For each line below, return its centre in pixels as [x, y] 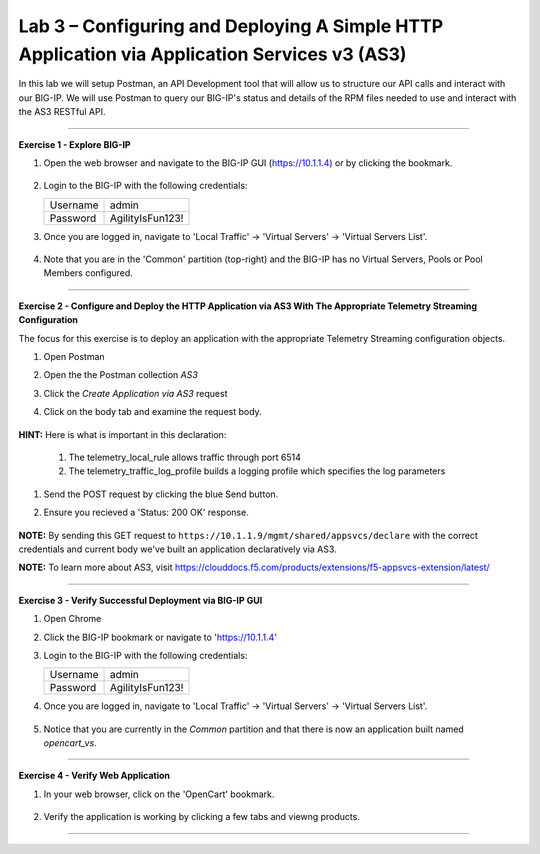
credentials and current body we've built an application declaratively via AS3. [177, 549]
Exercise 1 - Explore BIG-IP [74, 144]
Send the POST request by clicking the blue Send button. [161, 494]
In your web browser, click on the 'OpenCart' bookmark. [159, 794]
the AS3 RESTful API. [62, 112]
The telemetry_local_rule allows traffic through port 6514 [185, 457]
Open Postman [74, 357]
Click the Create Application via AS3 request [135, 393]
